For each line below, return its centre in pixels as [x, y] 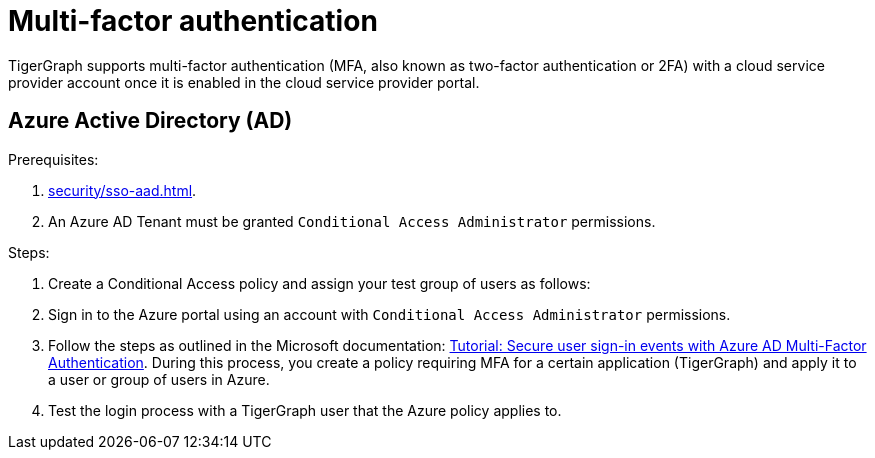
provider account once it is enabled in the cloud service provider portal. [244, 82]
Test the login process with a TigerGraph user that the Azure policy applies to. [305, 410]
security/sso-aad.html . [122, 190]
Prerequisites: [53, 159]
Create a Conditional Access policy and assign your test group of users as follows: [319, 283]
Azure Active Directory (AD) [150, 121]
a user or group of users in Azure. [159, 379]
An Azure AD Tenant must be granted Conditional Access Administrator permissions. [352, 221]
